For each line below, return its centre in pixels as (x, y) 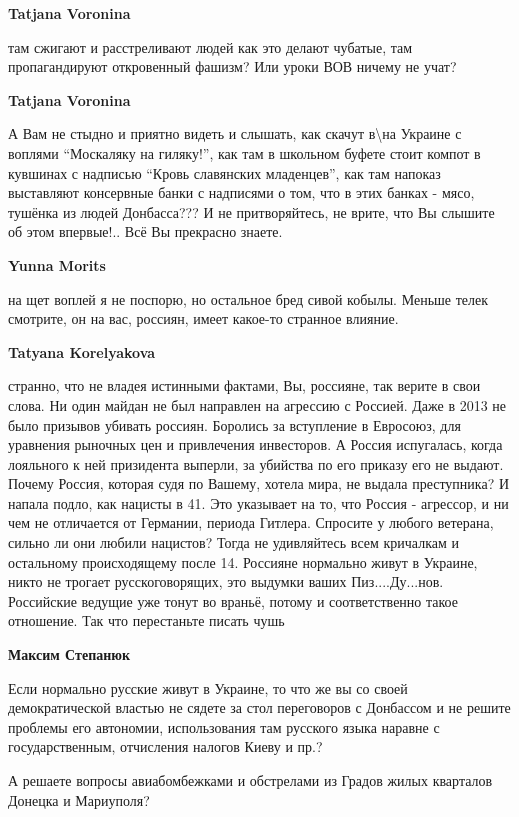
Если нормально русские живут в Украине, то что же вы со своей (208, 687)
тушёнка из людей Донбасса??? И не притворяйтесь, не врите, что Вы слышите (251, 211)
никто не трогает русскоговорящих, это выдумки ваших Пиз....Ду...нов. (226, 581)
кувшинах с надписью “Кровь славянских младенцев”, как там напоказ (224, 172)
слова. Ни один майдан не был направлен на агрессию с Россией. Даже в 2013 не (257, 404)
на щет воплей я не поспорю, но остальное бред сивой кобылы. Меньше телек (248, 298)
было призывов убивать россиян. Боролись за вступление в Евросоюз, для (234, 424)
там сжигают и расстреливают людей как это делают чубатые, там (210, 46)
